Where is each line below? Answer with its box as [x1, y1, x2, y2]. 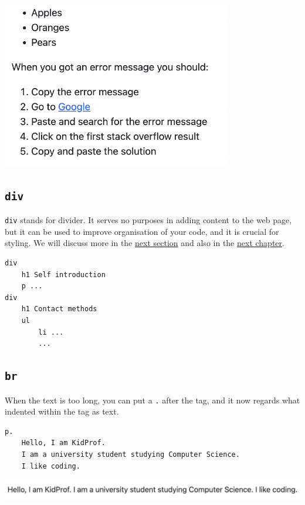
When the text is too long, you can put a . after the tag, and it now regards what [5, 393, 300, 406]
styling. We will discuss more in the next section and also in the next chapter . [5, 237, 284, 249]
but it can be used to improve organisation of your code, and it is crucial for [5, 225, 279, 237]
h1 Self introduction [21, 270, 106, 279]
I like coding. [21, 462, 80, 470]
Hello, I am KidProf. [21, 439, 106, 447]
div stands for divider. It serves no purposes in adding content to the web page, [5, 214, 292, 226]
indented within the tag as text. [5, 405, 119, 418]
